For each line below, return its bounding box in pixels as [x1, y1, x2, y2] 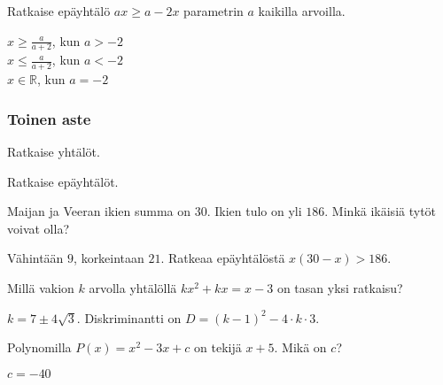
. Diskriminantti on [76, 308, 182, 327]
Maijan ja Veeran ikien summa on [7, 202, 191, 220]
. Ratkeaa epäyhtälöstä [160, 249, 285, 267]
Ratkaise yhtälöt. [7, 142, 100, 161]
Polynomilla [7, 338, 72, 357]
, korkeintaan [74, 249, 144, 267]
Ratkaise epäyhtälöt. [7, 172, 119, 190]
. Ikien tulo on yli [206, 202, 302, 220]
